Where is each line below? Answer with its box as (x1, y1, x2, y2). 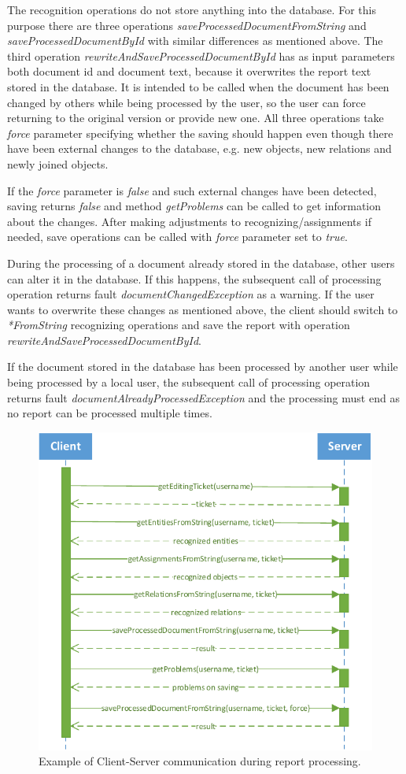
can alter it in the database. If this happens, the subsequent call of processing (7, 270, 382, 287)
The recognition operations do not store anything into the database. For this (7, 2, 376, 17)
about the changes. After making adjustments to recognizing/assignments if (7, 213, 371, 229)
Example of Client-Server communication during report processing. (39, 753, 361, 769)
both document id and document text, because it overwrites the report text (7, 63, 371, 80)
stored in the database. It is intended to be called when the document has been (7, 78, 389, 94)
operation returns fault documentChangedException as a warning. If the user (7, 286, 375, 302)
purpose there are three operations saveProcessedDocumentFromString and (7, 17, 367, 33)
